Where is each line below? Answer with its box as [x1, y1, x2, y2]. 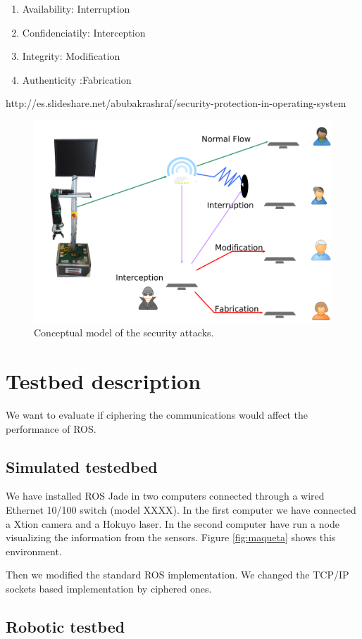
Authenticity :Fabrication [22, 72, 132, 87]
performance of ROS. [6, 421, 96, 436]
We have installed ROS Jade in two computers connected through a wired [6, 488, 325, 503]
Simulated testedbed [6, 455, 158, 477]
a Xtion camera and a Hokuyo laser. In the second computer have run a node [6, 516, 339, 531]
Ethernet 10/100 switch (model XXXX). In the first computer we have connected [6, 502, 356, 517]
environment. [6, 543, 62, 558]
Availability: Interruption [22, 1, 130, 15]
